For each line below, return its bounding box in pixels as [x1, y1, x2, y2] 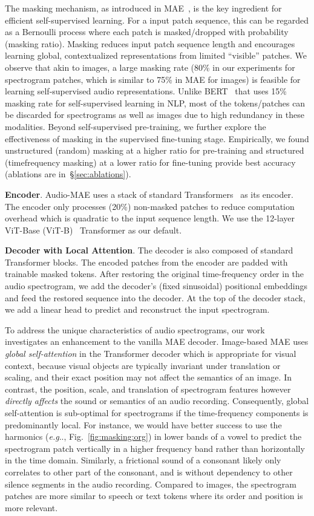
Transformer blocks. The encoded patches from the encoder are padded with [5, 255, 288, 268]
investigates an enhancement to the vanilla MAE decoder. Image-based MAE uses [5, 335, 309, 348]
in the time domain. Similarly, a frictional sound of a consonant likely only [5, 454, 281, 466]
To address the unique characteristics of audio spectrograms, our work [5, 323, 265, 336]
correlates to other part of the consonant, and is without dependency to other [5, 465, 293, 478]
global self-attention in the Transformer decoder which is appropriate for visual [5, 347, 296, 360]
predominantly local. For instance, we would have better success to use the [5, 418, 282, 431]
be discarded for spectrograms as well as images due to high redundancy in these [5, 108, 304, 121]
